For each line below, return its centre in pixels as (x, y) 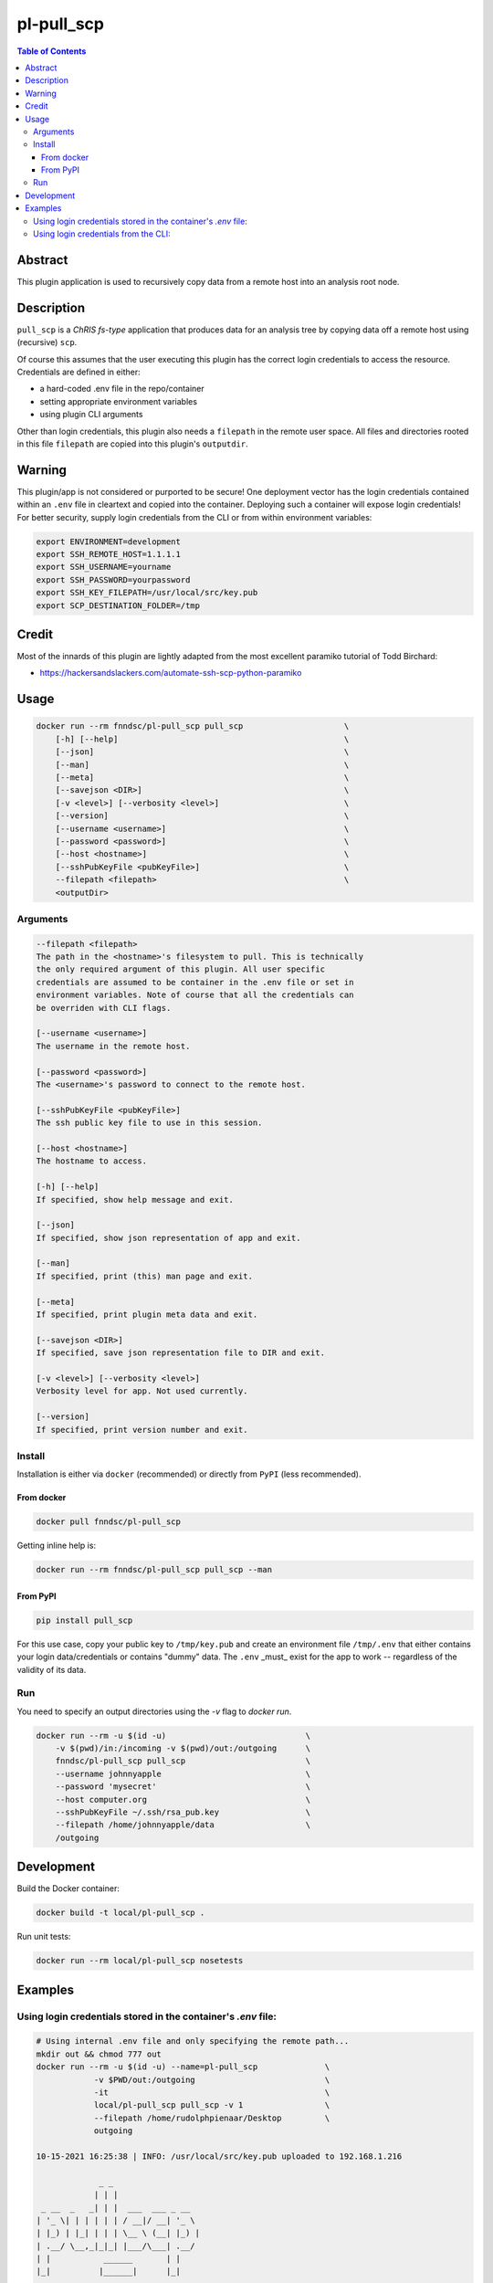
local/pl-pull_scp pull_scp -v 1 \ (212, 2105)
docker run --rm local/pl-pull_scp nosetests (140, 1961)
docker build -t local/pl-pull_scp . (121, 1913)
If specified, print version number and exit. (142, 1430)
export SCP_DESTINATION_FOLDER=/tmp (118, 605)
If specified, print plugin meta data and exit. (147, 1315)
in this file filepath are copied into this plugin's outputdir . (132, 444)
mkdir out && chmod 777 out (99, 2054)
